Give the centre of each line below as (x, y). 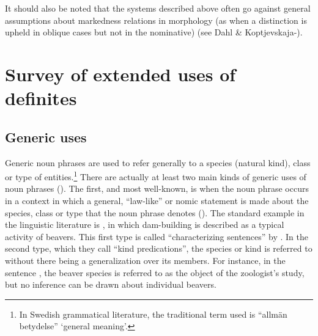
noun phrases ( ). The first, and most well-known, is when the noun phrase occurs (157, 188)
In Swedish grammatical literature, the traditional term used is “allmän (153, 314)
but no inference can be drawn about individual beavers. (111, 284)
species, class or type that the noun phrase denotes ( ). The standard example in (155, 212)
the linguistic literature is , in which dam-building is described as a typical (145, 225)
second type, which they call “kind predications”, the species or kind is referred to (159, 248)
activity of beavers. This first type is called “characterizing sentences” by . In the (157, 236)
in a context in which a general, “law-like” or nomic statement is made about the (157, 200)
